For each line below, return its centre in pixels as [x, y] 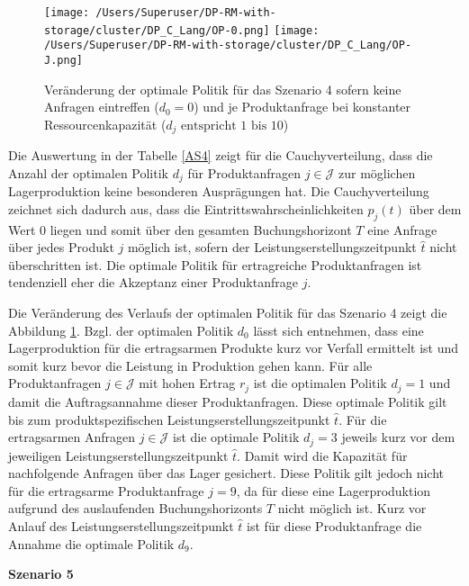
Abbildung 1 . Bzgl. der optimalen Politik [121, 330]
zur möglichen [377, 172]
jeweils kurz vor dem [398, 437]
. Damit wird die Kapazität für [322, 455]
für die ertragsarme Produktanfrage [106, 490]
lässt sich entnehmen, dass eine [338, 330]
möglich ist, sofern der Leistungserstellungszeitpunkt [272, 247]
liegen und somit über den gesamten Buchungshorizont [201, 229]
